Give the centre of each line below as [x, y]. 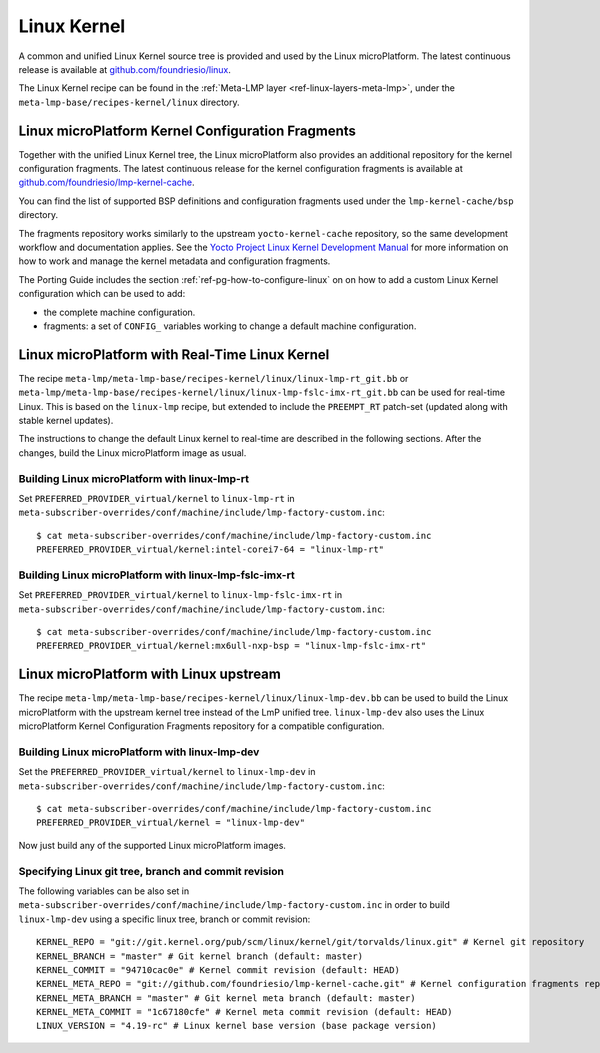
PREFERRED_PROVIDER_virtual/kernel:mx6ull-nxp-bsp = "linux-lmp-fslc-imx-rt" [231, 646]
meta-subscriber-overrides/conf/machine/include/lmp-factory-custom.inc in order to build [234, 905]
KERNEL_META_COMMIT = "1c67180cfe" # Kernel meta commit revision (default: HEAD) [244, 1012]
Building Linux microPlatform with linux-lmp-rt [134, 478]
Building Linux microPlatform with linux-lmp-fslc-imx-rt [156, 575]
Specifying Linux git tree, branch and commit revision [151, 871]
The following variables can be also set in [104, 891]
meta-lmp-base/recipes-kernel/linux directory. [129, 102]
